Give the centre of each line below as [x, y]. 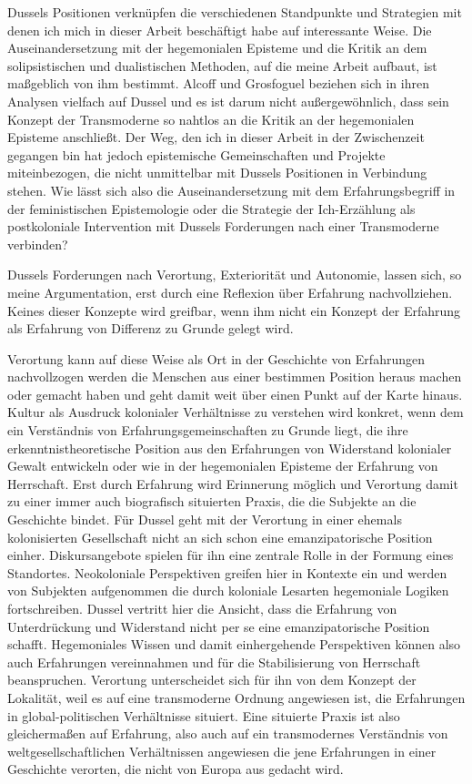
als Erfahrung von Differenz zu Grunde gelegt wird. [151, 328]
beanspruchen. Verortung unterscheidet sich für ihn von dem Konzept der [212, 680]
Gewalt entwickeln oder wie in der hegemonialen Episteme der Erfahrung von [223, 466]
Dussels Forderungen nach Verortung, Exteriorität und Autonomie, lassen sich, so [235, 275]
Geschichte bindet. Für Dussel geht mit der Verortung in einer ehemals [205, 519]
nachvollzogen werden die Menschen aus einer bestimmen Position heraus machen [235, 377]
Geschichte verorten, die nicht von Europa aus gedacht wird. [176, 769]
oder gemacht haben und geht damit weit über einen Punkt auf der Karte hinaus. [235, 394]
